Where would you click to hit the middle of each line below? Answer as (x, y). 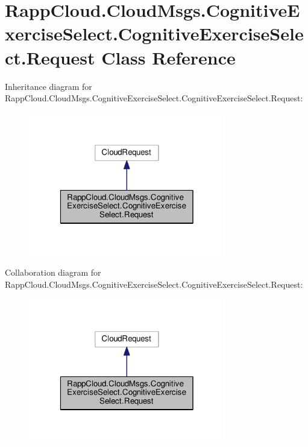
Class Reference (168, 57)
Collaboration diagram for (53, 272)
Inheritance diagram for (49, 86)
